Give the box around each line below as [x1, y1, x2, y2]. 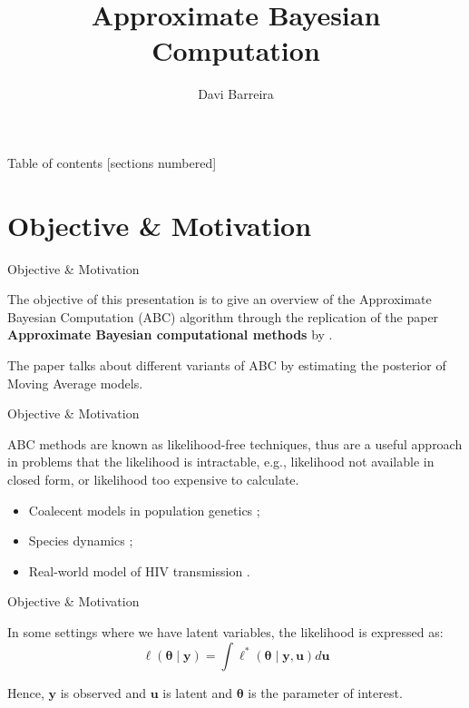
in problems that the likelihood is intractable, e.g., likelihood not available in [7, 452, 435, 471]
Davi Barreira [198, 84, 274, 103]
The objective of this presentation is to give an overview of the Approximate [7, 290, 432, 309]
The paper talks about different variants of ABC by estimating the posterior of [7, 356, 446, 374]
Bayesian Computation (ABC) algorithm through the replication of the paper [7, 307, 439, 326]
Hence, [7, 683, 44, 702]
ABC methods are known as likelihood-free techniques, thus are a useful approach [7, 434, 463, 453]
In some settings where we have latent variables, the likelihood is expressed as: [7, 622, 444, 641]
